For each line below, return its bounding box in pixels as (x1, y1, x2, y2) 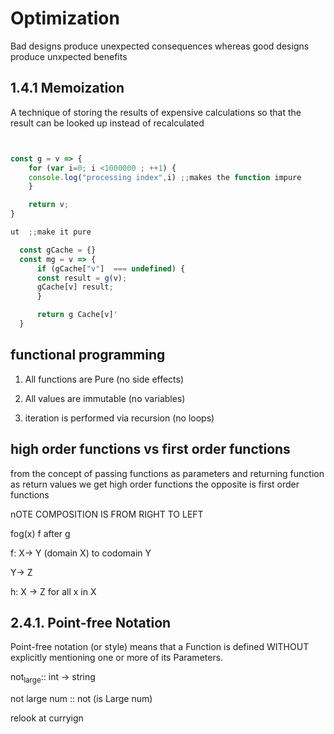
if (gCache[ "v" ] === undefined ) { (36, 263, 186, 274)
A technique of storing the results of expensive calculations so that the (10, 106, 302, 118)
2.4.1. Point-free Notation (10, 614, 172, 631)
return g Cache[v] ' (36, 310, 118, 320)
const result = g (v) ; (36, 273, 128, 283)
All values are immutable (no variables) (24, 392, 186, 404)
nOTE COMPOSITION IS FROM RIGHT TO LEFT (10, 508, 204, 520)
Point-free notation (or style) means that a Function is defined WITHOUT (10, 641, 310, 653)
